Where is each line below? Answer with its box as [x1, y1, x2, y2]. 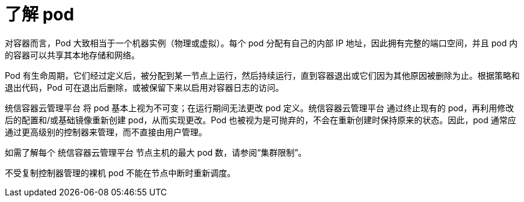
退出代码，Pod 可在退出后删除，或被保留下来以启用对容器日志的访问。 [5, 82, 284, 93]
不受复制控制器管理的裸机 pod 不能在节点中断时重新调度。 [5, 167, 236, 178]
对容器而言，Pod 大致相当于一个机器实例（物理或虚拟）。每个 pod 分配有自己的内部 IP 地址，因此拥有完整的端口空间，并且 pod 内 [5, 37, 518, 48]
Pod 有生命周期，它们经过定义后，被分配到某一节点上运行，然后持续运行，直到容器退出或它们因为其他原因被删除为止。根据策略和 [5, 70, 520, 81]
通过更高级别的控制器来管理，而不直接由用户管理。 [5, 126, 207, 137]
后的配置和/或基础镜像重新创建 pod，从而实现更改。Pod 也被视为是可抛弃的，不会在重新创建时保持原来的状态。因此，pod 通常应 [5, 114, 516, 125]
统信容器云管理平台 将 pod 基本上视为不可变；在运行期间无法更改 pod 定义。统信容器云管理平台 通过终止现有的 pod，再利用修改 [5, 102, 514, 113]
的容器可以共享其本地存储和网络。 [5, 49, 140, 60]
